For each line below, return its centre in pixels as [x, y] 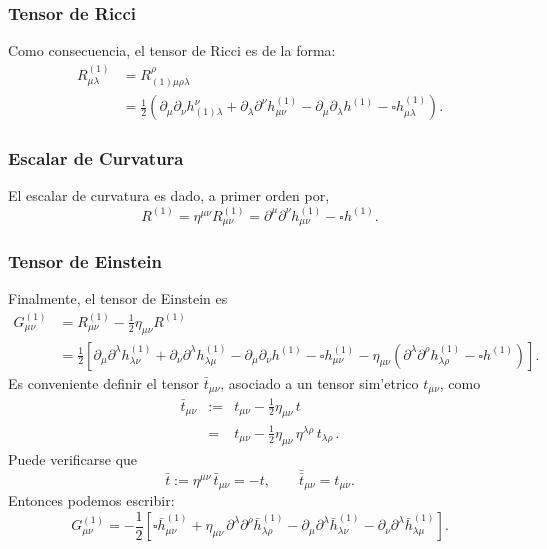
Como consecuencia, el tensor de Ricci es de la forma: [172, 50]
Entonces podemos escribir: [91, 500]
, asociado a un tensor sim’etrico [319, 382]
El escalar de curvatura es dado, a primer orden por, [169, 195]
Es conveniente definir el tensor [103, 382]
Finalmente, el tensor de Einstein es [118, 298]
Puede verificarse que [73, 458]
